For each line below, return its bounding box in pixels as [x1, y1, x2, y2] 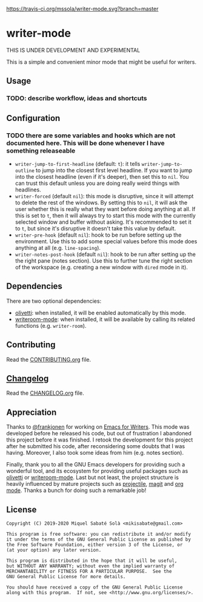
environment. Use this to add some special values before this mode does [15, 237, 198, 245]
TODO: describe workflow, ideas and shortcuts [6, 94, 147, 103]
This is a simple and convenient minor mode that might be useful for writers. [6, 58, 197, 66]
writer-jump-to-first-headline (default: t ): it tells [15, 160, 141, 167]
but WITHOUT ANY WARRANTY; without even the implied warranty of [6, 563, 175, 569]
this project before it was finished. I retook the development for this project [6, 436, 193, 443]
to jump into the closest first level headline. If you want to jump [35, 167, 193, 174]
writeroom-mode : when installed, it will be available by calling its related [15, 316, 195, 323]
